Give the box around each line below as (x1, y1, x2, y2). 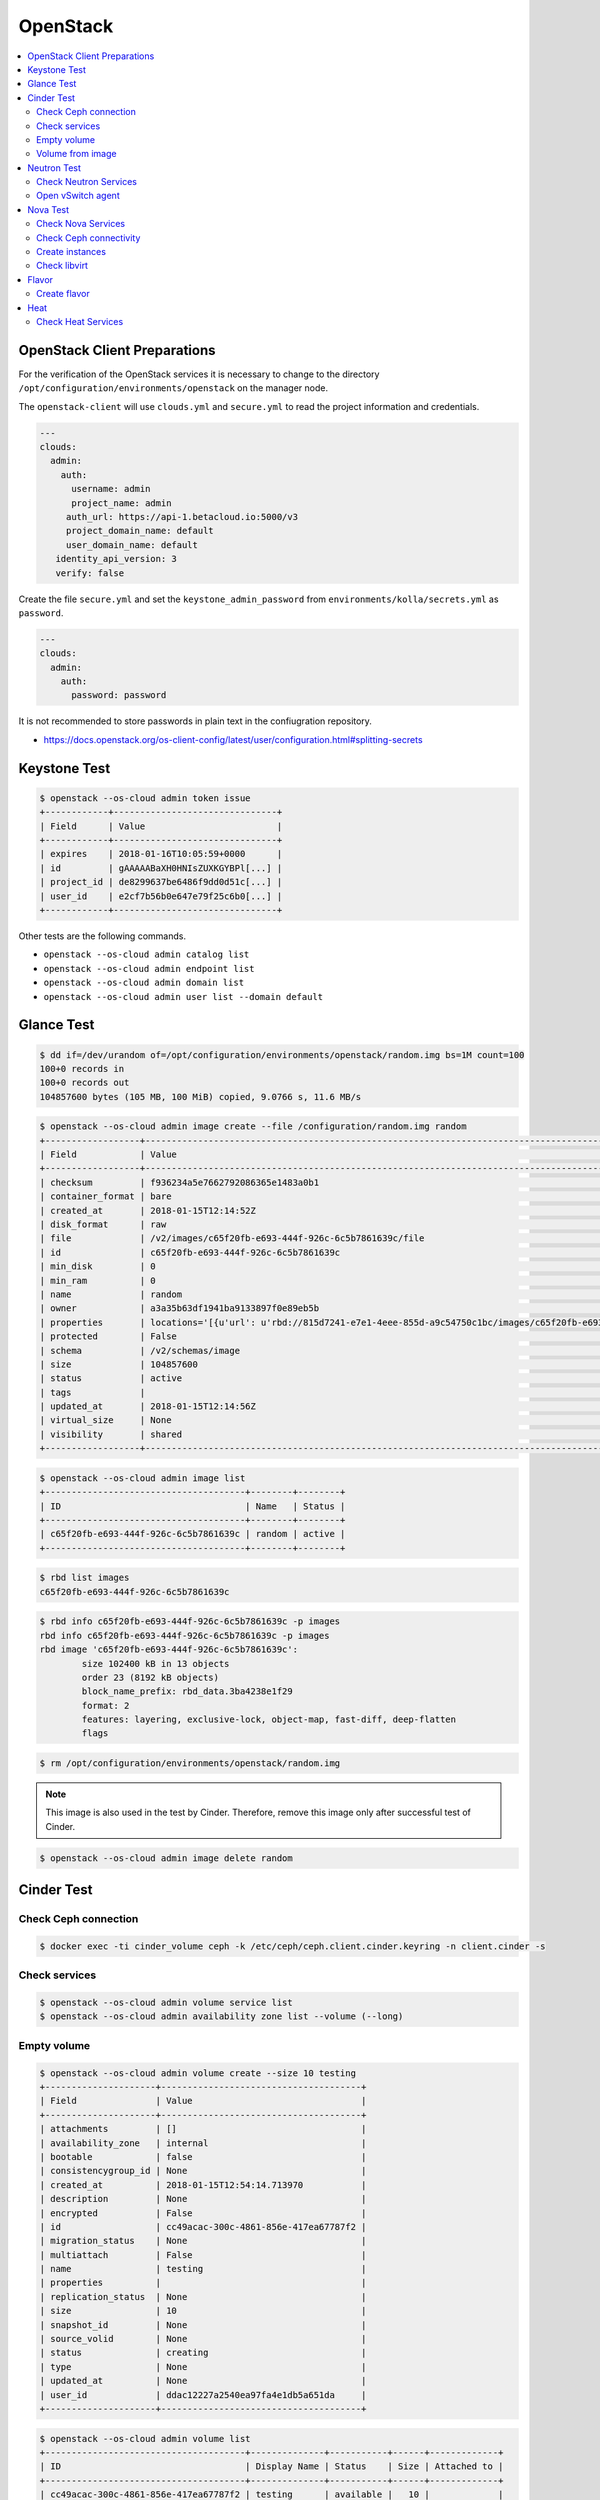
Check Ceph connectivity (36, 231, 141, 244)
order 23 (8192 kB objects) (81, 1671, 220, 1683)
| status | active (39, 1373, 183, 1384)
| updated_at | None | (39, 2375, 367, 2387)
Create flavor (36, 288, 90, 300)
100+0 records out (39, 1077, 130, 1089)
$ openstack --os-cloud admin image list (39, 1472, 246, 1484)
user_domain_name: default (65, 539, 199, 550)
